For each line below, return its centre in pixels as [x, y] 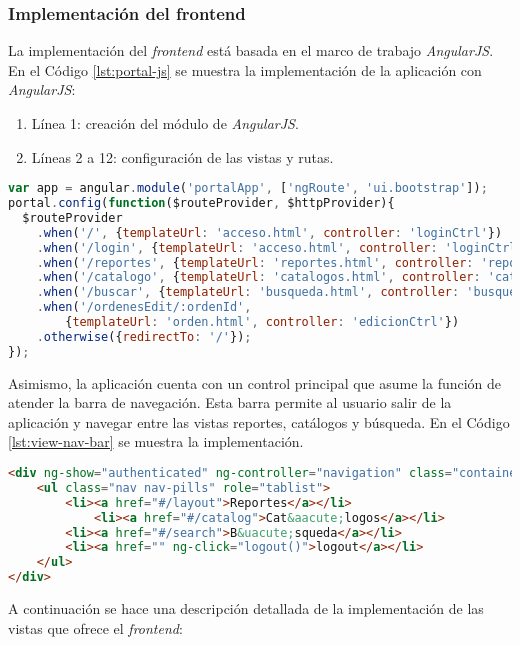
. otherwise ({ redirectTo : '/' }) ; [144, 336]
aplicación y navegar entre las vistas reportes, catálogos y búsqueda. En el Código [259, 421]
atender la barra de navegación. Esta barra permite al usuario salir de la [230, 402]
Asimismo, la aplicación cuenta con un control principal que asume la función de [255, 382]
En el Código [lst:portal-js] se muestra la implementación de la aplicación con [245, 69]
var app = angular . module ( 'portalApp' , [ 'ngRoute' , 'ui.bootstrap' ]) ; [248, 188]
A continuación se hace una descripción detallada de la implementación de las [246, 608]
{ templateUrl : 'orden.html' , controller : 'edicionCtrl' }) [262, 322]
